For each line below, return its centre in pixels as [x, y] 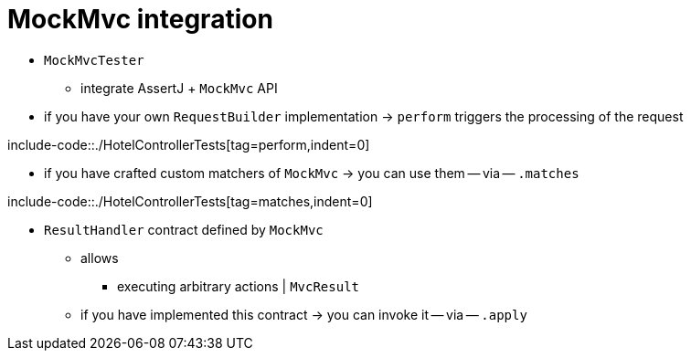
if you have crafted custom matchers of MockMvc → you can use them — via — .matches [312, 173]
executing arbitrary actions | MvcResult [238, 286]
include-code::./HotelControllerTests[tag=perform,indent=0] [189, 144]
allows [100, 258]
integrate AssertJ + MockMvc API [179, 88]
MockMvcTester [94, 60]
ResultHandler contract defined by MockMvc [184, 229]
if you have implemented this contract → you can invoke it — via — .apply [304, 314]
